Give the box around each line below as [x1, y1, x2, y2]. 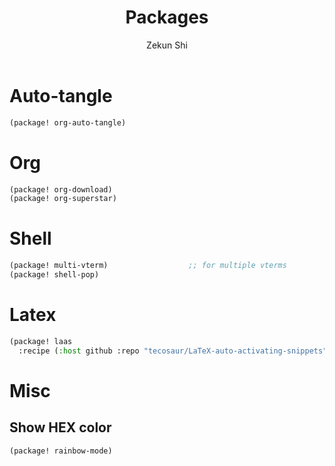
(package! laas [9, 336, 73, 346]
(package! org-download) [9, 184, 113, 195]
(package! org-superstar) [9, 194, 117, 204]
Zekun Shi [146, 39, 188, 51]
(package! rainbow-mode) [9, 446, 113, 456]
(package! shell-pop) [9, 270, 100, 280]
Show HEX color [9, 419, 112, 436]
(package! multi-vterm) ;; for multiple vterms [9, 261, 287, 271]
